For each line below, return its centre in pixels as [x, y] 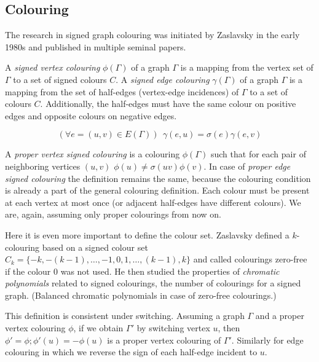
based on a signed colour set [95, 247]
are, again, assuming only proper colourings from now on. [113, 214]
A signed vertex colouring [53, 67]
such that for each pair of [258, 154]
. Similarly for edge [267, 340]
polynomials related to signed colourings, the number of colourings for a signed [153, 283]
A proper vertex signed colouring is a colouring [93, 154]
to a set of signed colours [60, 79]
